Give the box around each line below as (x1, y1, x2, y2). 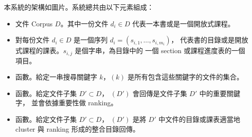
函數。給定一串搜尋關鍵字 (15, 72, 97, 82)
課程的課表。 (22, 45, 63, 56)
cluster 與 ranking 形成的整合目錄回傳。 (15, 123, 140, 134)
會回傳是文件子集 (132, 88, 187, 98)
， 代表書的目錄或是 (171, 35, 235, 45)
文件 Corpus (15, 18, 53, 28)
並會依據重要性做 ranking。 (31, 98, 118, 108)
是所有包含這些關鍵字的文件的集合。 (127, 72, 244, 82)
